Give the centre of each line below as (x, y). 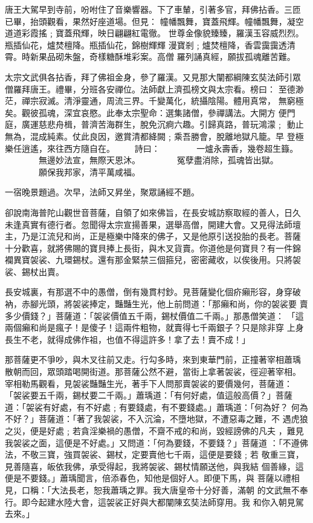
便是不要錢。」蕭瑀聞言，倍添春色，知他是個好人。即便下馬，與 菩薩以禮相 (152, 478)
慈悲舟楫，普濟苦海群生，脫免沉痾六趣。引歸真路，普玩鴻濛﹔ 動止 (171, 124)
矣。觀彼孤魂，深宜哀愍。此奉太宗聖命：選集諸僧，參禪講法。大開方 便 (146, 112)
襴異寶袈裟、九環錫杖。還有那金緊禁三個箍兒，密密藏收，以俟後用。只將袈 (153, 260)
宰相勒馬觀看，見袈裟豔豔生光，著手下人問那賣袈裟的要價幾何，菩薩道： (149, 383)
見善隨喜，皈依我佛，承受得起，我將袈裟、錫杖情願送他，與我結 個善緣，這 (154, 466)
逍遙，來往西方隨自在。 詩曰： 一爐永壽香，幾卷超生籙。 (160, 148)
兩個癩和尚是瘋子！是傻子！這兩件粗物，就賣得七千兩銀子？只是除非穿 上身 (154, 327)
